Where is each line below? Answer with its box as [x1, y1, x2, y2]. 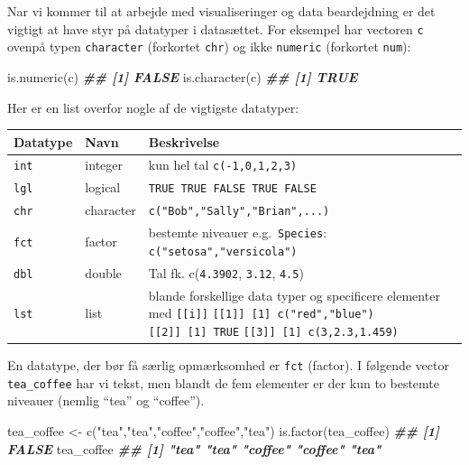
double [85, 263, 122, 282]
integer [85, 155, 123, 174]
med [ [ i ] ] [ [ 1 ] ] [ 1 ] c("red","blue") [148, 303, 374, 322]
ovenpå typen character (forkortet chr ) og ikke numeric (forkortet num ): [7, 37, 411, 56]
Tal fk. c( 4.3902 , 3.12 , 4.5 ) [148, 263, 304, 282]
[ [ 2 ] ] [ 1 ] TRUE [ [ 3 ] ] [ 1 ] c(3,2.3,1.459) [148, 325, 399, 339]
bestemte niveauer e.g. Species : [148, 223, 327, 242]
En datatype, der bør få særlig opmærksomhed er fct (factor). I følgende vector [7, 356, 449, 375]
